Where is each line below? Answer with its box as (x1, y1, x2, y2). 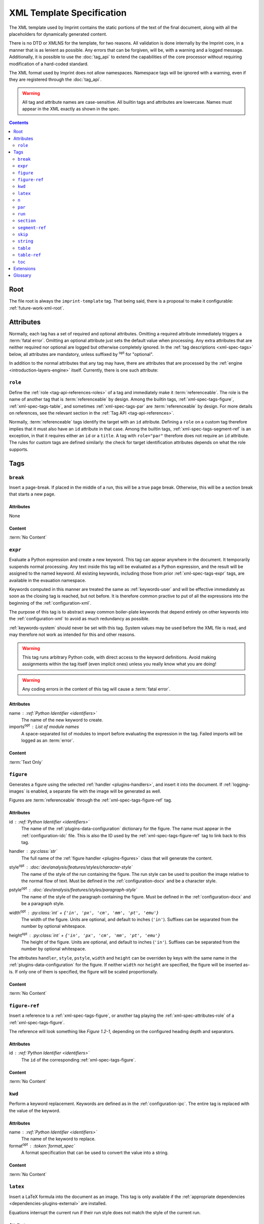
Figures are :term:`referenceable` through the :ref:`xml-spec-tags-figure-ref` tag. (9, 797, 172, 803)
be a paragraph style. (21, 901, 65, 907)
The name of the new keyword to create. (21, 717, 103, 723)
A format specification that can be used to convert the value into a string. (21, 1150, 169, 1155)
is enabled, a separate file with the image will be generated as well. (26, 788, 161, 794)
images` (9, 788, 25, 794)
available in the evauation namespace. (9, 577, 87, 583)
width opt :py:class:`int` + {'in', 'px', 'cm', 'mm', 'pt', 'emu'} (9, 909, 159, 916)
